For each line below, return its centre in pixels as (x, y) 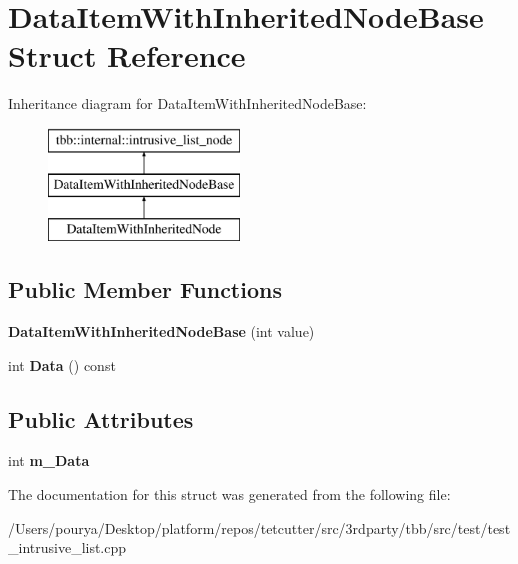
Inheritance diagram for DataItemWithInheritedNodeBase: (187, 103)
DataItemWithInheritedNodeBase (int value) (161, 331)
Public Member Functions (145, 289)
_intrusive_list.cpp (67, 547)
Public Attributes (101, 418)
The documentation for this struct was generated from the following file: (229, 494)
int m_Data (49, 460)
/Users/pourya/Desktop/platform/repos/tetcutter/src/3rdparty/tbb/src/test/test (259, 527)
